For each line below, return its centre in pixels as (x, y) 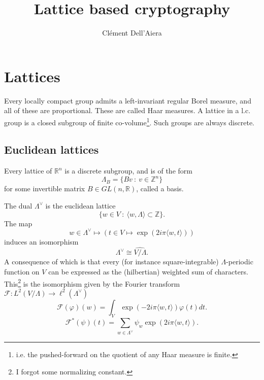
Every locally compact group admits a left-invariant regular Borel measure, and (128, 100)
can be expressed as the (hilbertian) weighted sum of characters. (148, 272)
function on (22, 272)
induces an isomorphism (41, 241)
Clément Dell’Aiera (132, 33)
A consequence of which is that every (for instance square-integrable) (111, 262)
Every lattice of (28, 171)
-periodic (240, 262)
